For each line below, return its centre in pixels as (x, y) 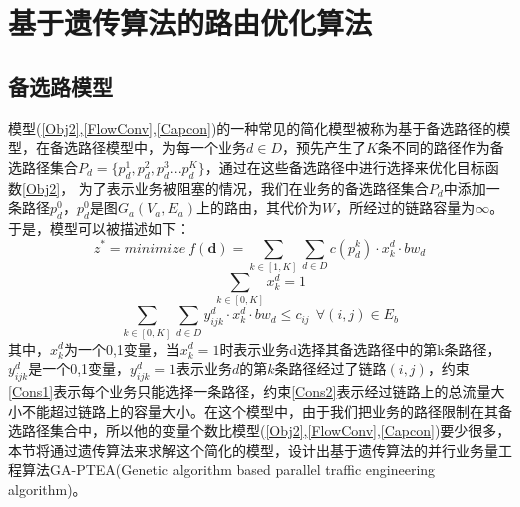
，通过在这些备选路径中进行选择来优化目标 (344, 166)
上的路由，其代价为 (259, 207)
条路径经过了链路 (330, 368)
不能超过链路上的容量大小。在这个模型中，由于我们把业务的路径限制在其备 (266, 410)
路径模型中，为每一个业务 (161, 147)
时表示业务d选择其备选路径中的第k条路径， (360, 348)
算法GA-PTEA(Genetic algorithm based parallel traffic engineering (228, 469)
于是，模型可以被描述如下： (99, 227)
